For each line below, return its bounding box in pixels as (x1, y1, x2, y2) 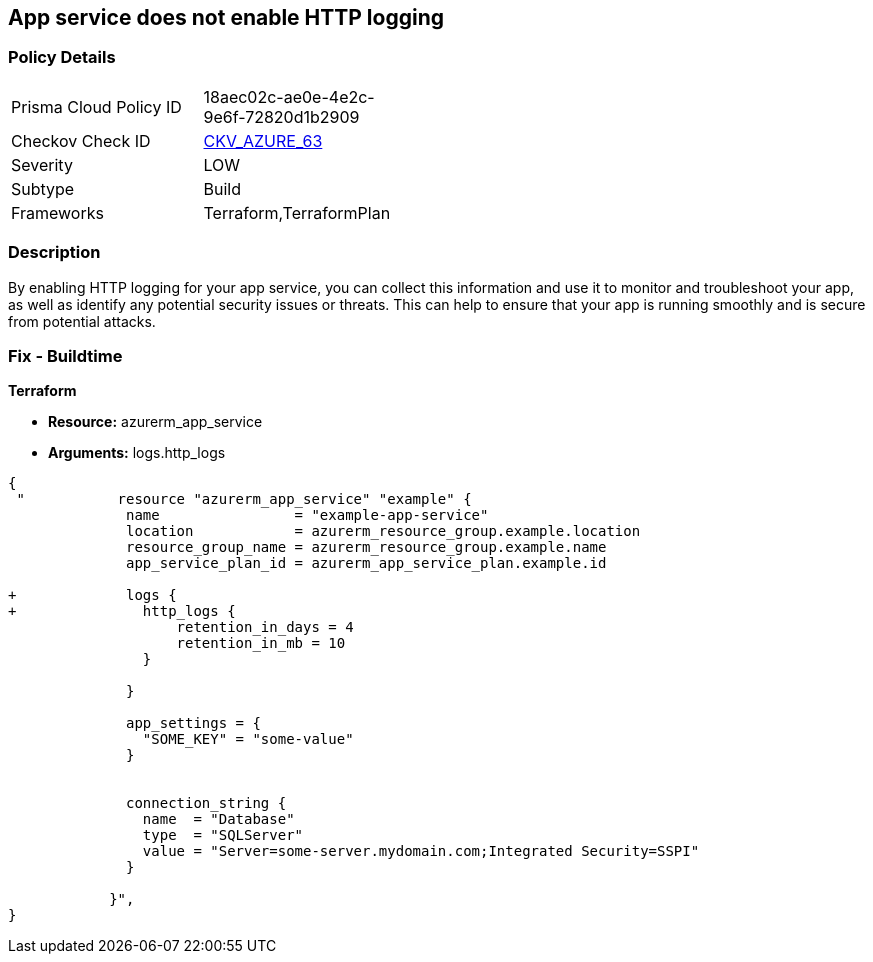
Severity (11, 154, 73, 175)
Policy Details (8, 47, 116, 68)
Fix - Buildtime (8, 345, 123, 366)
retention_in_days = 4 (176, 619, 354, 636)
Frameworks (11, 202, 104, 223)
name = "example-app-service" (126, 507, 489, 524)
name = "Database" (142, 811, 295, 828)
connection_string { (126, 795, 287, 812)
